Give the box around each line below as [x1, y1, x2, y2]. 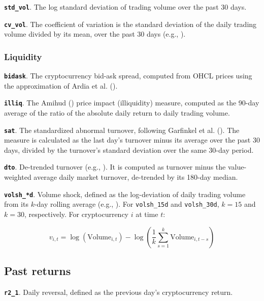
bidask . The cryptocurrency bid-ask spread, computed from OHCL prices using [4, 70, 252, 81]
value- [227, 161, 247, 172]
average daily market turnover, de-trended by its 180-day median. [34, 172, 238, 182]
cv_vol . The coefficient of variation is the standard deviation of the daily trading [4, 18, 257, 29]
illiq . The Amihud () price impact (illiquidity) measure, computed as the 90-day [4, 97, 259, 108]
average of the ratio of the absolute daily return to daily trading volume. [4, 107, 230, 118]
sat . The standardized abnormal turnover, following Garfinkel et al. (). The [4, 124, 240, 135]
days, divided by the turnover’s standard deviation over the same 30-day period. [4, 144, 254, 155]
